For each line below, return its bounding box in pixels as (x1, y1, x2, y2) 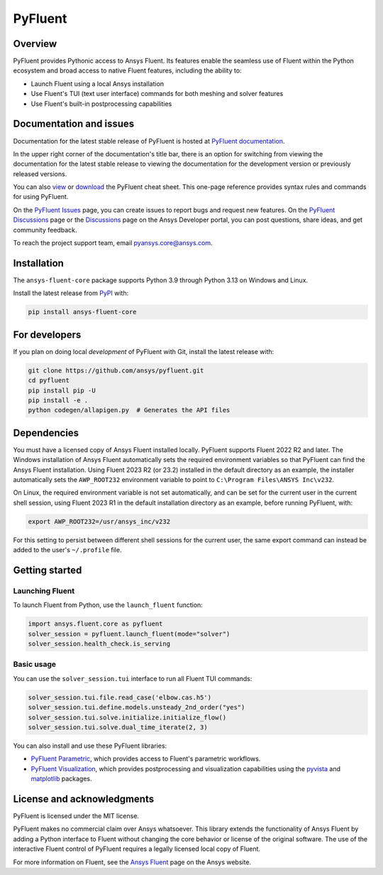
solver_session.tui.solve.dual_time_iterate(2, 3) (28, 724, 209, 731)
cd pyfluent (28, 377, 70, 385)
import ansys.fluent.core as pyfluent (28, 620, 163, 628)
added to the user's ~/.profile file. (13, 546, 122, 554)
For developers (13, 328, 82, 340)
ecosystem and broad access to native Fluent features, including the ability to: (13, 66, 242, 75)
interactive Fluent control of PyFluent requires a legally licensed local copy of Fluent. (13, 844, 261, 853)
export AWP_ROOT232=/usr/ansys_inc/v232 (28, 517, 170, 525)
